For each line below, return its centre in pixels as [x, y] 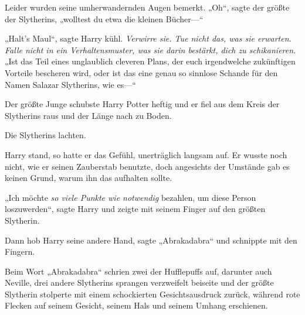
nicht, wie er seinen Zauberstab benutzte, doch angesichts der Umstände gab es [147, 166]
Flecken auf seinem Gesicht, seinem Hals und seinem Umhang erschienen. [136, 305]
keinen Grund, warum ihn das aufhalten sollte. [89, 178]
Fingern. [20, 251]
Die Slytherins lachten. [45, 135]
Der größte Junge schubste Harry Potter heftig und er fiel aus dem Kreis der [142, 104]
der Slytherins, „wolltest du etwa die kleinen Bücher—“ [104, 18]
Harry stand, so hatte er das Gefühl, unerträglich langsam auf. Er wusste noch [146, 154]
